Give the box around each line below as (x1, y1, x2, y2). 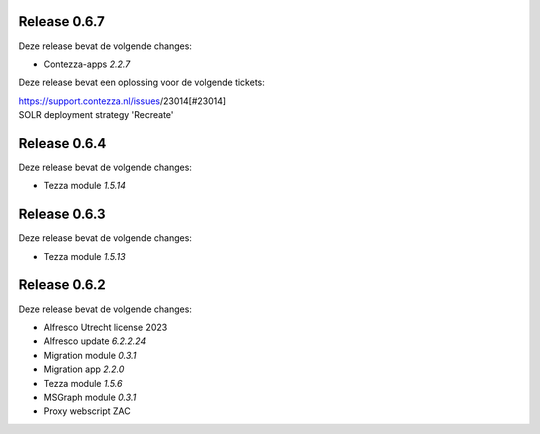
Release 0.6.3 (18, 206, 106, 223)
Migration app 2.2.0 (43, 363, 125, 375)
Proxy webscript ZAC (43, 405, 131, 417)
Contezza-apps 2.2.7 (43, 58, 131, 70)
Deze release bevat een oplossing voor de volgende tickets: (18, 76, 265, 89)
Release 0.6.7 (18, 13, 105, 30)
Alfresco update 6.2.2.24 (43, 335, 147, 347)
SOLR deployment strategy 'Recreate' (18, 109, 174, 121)
